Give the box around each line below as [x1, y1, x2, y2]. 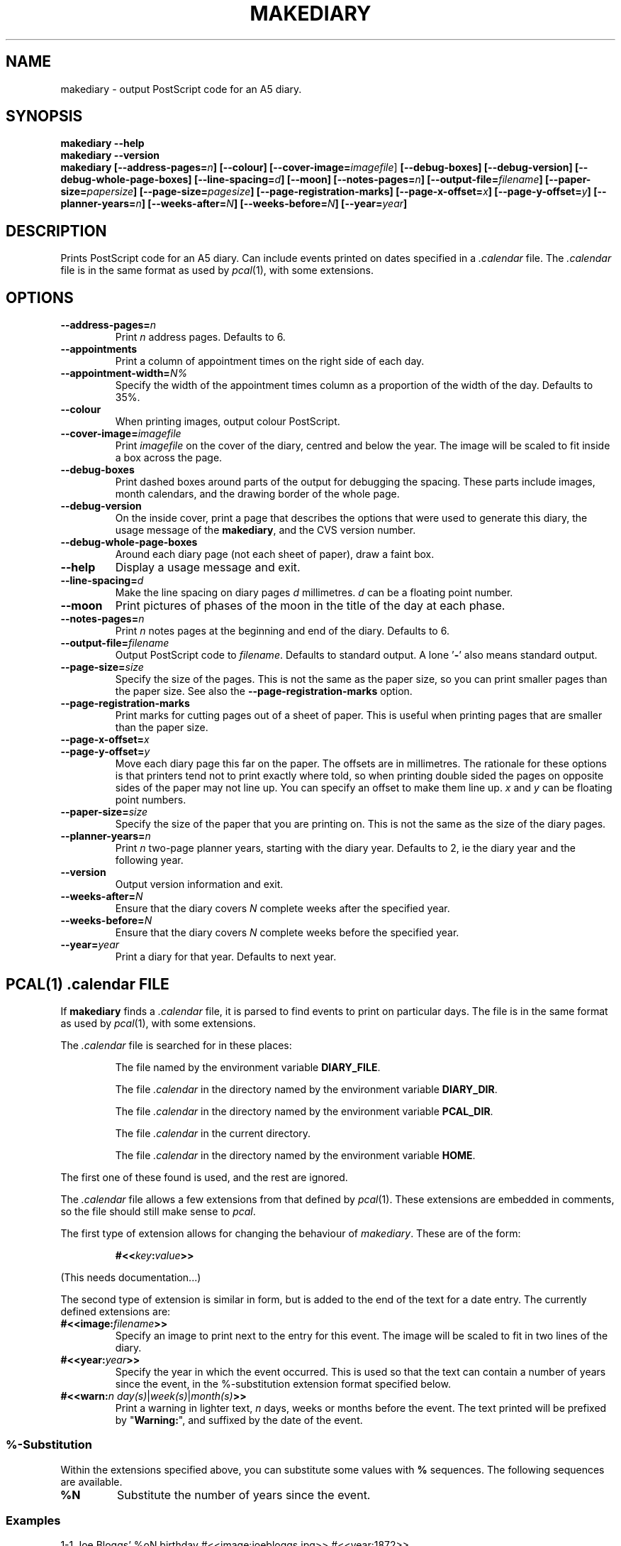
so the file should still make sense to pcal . [60, 1205, 256, 1217]
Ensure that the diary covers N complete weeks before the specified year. [115, 926, 459, 939]
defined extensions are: [60, 1305, 171, 1317]
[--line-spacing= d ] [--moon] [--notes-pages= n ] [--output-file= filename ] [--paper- [194, 173, 591, 186]
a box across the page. [115, 451, 223, 464]
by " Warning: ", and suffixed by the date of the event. [115, 1413, 363, 1426]
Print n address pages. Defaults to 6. [115, 331, 286, 344]
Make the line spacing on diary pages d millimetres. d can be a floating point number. [115, 586, 513, 599]
